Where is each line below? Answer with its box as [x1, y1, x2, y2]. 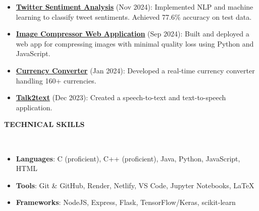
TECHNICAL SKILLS [4, 119, 85, 130]
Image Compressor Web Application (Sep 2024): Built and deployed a [16, 28, 249, 39]
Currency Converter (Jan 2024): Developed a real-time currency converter [16, 65, 255, 75]
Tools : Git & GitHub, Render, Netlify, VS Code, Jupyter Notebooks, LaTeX [16, 180, 254, 190]
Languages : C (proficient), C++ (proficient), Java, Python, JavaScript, [16, 153, 240, 163]
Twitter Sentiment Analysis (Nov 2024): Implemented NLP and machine [16, 2, 253, 12]
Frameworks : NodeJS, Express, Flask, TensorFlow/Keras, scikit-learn [16, 197, 236, 207]
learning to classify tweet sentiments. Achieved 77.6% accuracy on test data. [16, 11, 252, 22]
